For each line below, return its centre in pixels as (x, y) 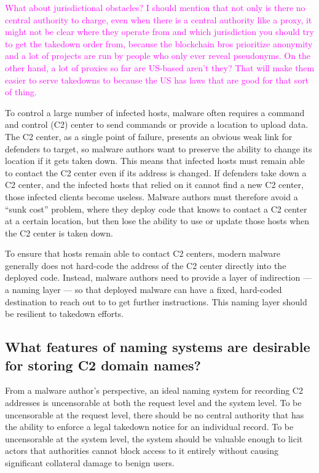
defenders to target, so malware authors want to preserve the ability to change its (159, 148)
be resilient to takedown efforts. (65, 314)
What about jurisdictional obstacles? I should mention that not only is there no (155, 7)
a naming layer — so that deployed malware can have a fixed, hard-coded (144, 290)
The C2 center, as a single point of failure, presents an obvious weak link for (149, 136)
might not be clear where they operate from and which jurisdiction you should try (159, 32)
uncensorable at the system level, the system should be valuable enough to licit (154, 438)
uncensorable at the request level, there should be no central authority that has (155, 414)
